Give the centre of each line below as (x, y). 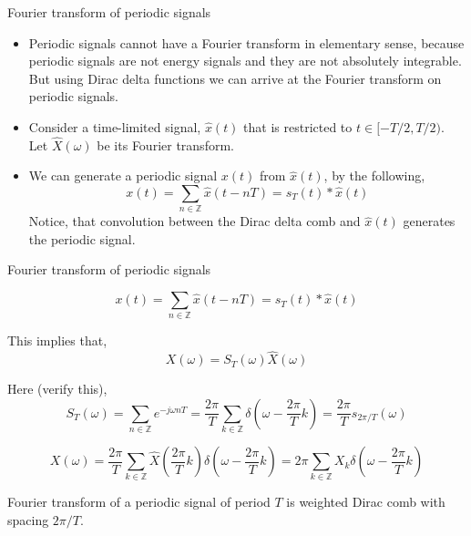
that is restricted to (298, 126)
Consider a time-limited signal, (115, 126)
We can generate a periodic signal (123, 175)
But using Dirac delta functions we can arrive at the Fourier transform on (235, 78)
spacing (28, 520)
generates (429, 221)
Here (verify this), (57, 389)
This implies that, (57, 340)
